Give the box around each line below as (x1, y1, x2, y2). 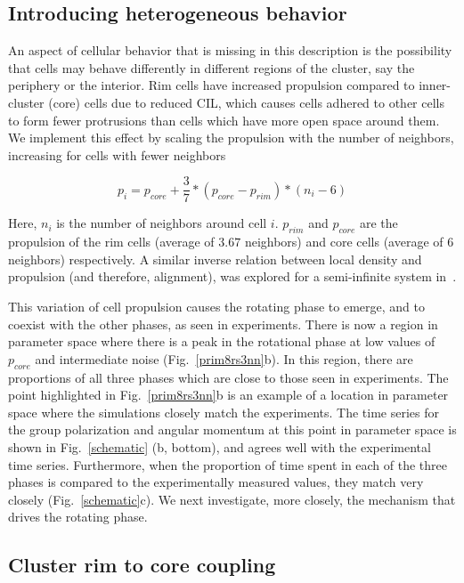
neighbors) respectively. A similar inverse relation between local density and (8, 249, 422, 268)
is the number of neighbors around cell (56, 214, 267, 232)
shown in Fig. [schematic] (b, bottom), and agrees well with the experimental (8, 437, 431, 456)
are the (359, 214, 398, 232)
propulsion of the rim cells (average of (8, 232, 215, 251)
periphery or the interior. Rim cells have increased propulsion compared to (8, 76, 415, 94)
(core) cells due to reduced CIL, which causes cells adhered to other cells (48, 93, 444, 111)
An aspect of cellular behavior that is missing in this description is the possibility (8, 41, 452, 60)
